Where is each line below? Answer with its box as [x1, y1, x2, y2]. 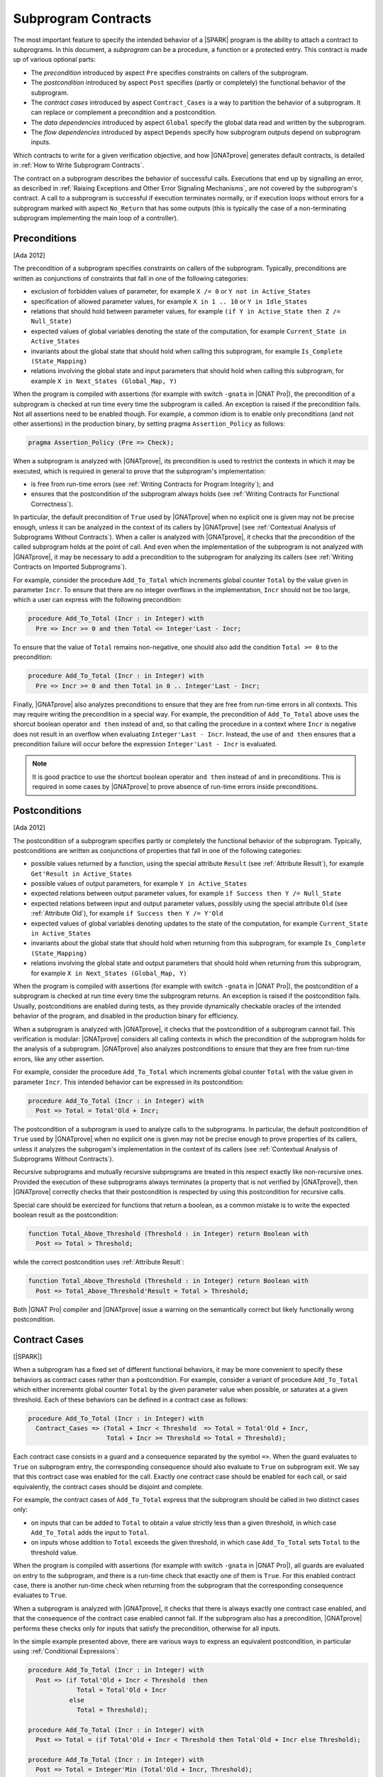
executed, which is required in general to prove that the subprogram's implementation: [13, 466, 266, 476]
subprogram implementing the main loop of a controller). [13, 214, 179, 222]
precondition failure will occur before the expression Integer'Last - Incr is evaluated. [13, 740, 277, 748]
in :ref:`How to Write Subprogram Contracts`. [13, 161, 145, 170]
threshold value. [30, 1548, 78, 1557]
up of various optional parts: [13, 55, 96, 64]
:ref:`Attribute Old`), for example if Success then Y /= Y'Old [30, 909, 223, 918]
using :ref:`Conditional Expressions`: [13, 1647, 120, 1655]
